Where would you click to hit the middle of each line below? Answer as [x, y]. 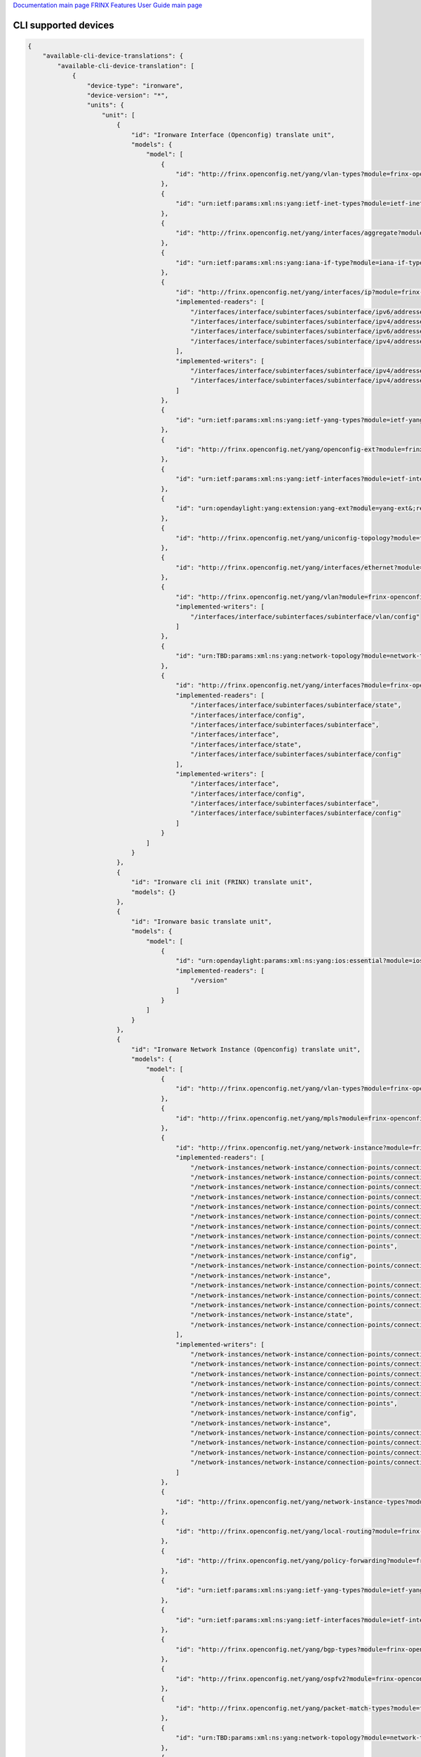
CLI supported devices [64, 25]
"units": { [105, 105]
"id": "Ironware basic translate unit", [201, 921]
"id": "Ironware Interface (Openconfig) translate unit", [233, 135]
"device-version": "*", [127, 95]
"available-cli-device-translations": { [113, 56]
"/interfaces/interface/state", [246, 744]
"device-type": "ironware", [135, 85]
